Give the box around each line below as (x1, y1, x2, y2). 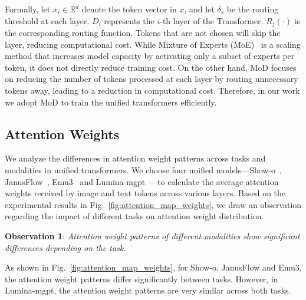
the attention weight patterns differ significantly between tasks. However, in (5, 272, 278, 285)
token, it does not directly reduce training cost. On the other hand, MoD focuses (5, 61, 297, 73)
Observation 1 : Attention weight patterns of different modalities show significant (5, 229, 300, 242)
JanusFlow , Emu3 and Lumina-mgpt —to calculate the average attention (5, 175, 279, 187)
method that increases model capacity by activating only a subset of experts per (5, 50, 295, 62)
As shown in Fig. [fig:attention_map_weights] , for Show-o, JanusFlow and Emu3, (5, 261, 302, 273)
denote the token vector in (81, 3, 177, 15)
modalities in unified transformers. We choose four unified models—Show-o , (5, 164, 282, 176)
